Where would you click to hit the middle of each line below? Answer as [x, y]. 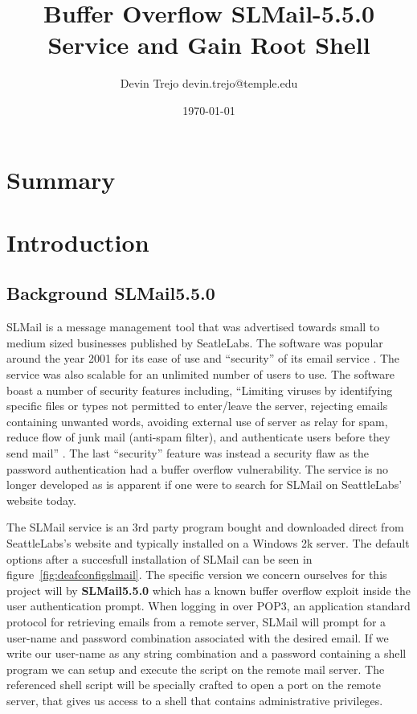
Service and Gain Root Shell [209, 45]
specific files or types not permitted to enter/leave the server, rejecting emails [197, 406]
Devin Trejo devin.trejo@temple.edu [209, 83]
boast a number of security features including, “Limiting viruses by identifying [200, 390]
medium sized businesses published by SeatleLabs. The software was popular [195, 342]
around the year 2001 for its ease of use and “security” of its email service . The [203, 358]
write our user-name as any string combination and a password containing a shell [206, 653]
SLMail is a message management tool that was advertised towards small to [193, 327]
